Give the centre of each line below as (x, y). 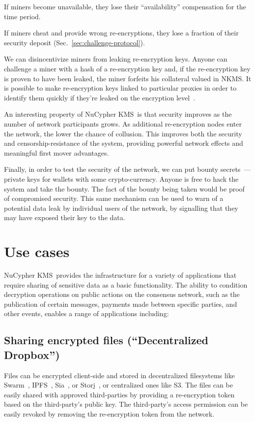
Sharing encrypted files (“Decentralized (106, 340)
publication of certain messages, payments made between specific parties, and (121, 304)
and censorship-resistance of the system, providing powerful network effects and (124, 143)
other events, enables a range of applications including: (86, 313)
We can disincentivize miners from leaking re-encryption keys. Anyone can (116, 59)
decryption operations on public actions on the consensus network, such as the (122, 294)
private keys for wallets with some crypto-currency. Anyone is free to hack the (121, 179)
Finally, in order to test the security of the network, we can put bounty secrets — (127, 169)
